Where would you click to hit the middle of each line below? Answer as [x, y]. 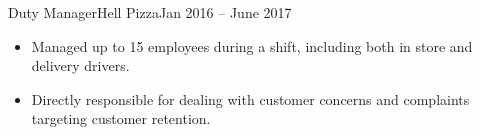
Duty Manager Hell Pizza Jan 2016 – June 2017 [150, 12]
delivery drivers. [80, 65]
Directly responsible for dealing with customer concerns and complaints [250, 98]
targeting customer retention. [121, 118]
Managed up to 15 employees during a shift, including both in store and [252, 45]
